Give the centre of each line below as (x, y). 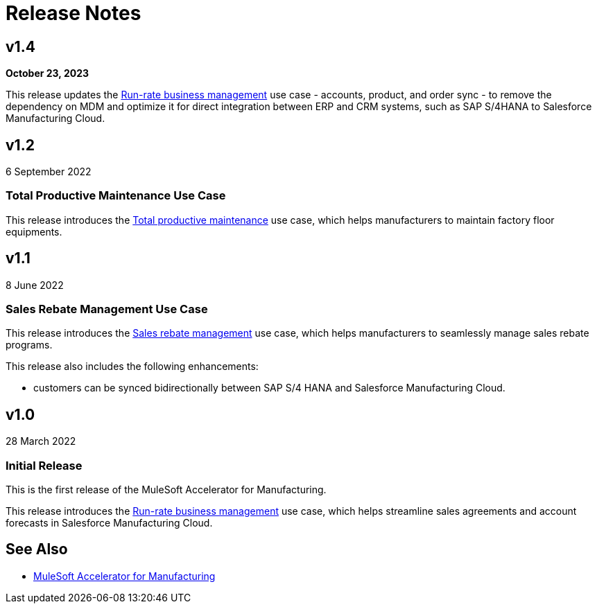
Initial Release (44, 465)
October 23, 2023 (47, 73)
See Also (37, 549)
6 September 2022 (49, 172)
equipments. (34, 231)
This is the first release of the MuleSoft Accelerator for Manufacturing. (166, 489)
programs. (29, 345)
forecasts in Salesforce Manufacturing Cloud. (109, 522)
